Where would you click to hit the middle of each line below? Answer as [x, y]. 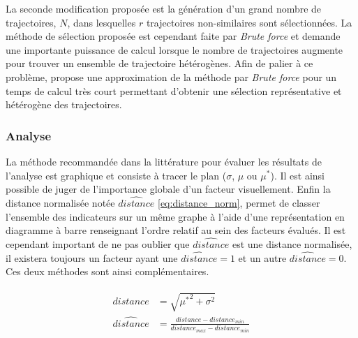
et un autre [262, 257]
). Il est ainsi [297, 175]
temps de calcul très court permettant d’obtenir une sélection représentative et [174, 90]
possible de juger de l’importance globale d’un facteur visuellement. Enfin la [168, 189]
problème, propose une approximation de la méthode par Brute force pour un [171, 76]
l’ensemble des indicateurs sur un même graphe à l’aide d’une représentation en [175, 216]
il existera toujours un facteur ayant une [92, 257]
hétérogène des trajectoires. [64, 104]
